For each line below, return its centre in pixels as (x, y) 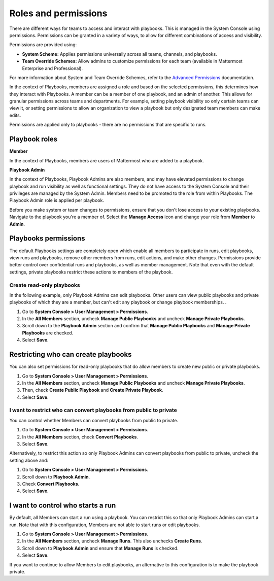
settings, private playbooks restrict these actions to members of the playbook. (91, 272)
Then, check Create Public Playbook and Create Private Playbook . (93, 390)
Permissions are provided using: (43, 45)
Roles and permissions (58, 13)
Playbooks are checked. (48, 333)
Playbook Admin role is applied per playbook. (57, 200)
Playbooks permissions (47, 238)
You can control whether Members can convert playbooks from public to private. (94, 420)
